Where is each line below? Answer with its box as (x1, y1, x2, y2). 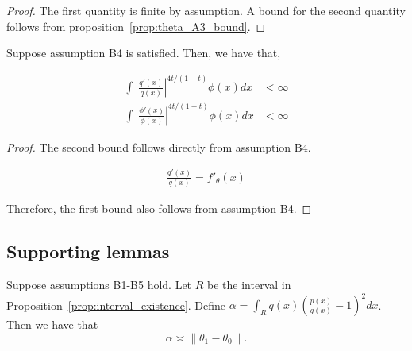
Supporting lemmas (6, 239, 170, 264)
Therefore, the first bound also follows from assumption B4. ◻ (6, 200, 312, 217)
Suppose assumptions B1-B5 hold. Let (6, 276, 192, 292)
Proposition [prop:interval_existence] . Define (6, 296, 226, 313)
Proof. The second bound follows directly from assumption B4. (6, 138, 311, 155)
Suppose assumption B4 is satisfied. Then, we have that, (6, 44, 281, 61)
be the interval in (207, 276, 291, 292)
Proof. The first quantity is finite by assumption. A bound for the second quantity (6, 2, 406, 18)
